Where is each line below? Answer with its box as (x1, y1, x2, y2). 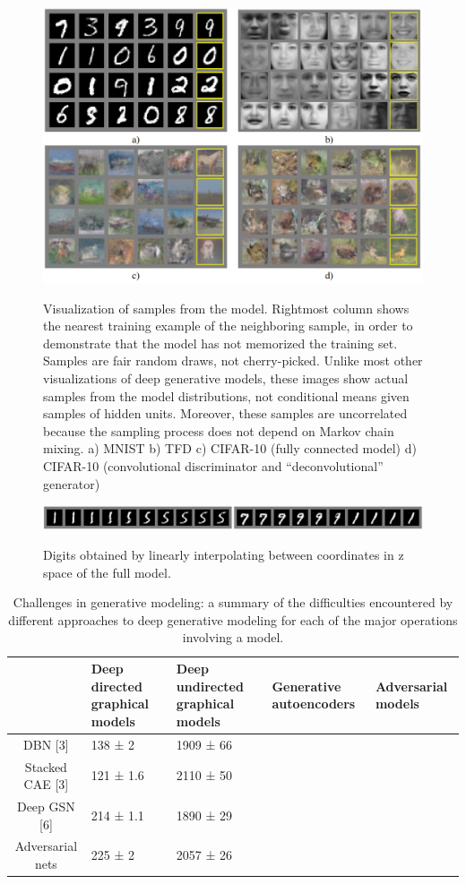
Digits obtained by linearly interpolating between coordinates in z (43, 545, 404, 564)
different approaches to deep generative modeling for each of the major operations (8, 610, 458, 629)
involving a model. (182, 628, 284, 647)
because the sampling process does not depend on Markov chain (43, 421, 394, 440)
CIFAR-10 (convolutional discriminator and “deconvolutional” (43, 457, 384, 475)
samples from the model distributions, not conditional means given (43, 386, 410, 405)
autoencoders (272, 694, 356, 713)
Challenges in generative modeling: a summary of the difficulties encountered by (13, 593, 453, 612)
